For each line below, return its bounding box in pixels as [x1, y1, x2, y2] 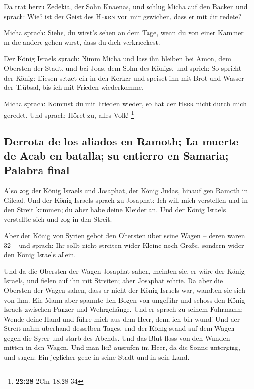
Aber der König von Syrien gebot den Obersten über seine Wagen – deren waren [4, 230, 245, 240]
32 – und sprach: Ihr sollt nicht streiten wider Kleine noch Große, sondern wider [4, 240, 244, 250]
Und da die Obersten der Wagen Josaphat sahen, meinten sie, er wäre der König [4, 266, 245, 276]
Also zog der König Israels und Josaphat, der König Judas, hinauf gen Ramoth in [4, 185, 248, 195]
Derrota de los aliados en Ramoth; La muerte [4, 133, 239, 148]
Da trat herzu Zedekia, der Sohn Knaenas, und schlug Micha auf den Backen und [4, 1, 248, 11]
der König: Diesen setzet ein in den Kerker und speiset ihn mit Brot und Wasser [4, 72, 244, 82]
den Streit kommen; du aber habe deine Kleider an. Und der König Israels [4, 204, 226, 214]
